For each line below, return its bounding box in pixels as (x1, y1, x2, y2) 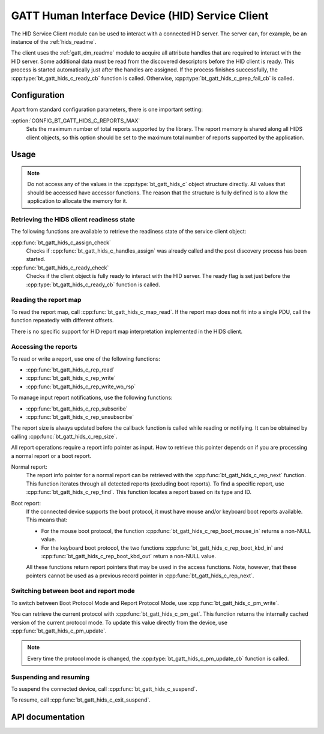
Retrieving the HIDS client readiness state (11, 215, 135, 223)
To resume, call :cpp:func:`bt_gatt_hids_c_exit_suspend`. (11, 696, 151, 703)
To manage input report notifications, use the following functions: (11, 394, 173, 402)
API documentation (11, 712, 85, 723)
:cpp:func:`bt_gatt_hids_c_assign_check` (11, 239, 111, 246)
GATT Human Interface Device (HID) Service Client (11, 9, 269, 22)
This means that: (26, 516, 68, 523)
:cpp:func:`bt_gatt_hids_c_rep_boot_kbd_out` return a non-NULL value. (41, 552, 216, 559)
